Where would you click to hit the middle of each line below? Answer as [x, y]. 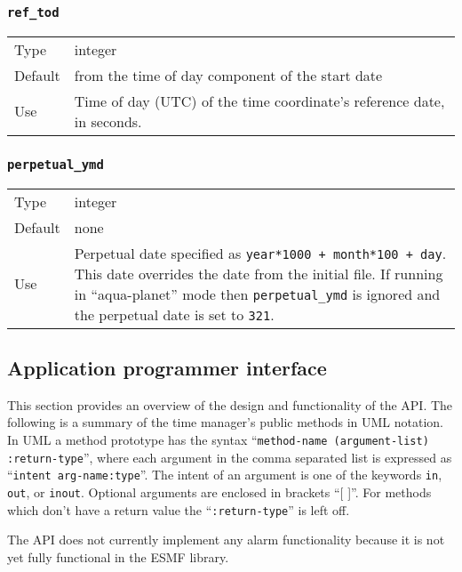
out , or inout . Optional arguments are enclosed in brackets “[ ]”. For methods [219, 491]
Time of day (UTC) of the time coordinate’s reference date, [259, 101]
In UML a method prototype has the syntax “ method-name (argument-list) [218, 439]
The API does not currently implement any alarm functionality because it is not [226, 540]
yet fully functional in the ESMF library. [118, 556]
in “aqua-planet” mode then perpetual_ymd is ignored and [257, 294]
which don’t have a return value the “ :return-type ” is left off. [179, 509]
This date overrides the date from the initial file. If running [259, 273]
